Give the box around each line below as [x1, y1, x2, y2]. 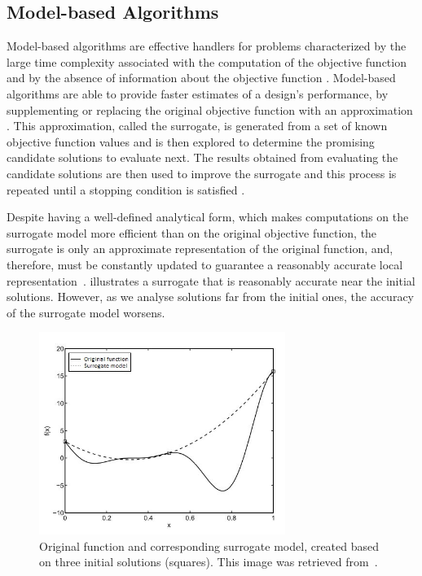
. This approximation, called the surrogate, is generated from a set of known [7, 117, 388, 134]
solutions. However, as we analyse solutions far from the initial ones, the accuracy [7, 288, 414, 305]
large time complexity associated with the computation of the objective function [7, 53, 407, 70]
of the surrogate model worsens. [7, 303, 165, 321]
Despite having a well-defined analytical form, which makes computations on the [7, 208, 409, 225]
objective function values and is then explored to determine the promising [7, 133, 375, 150]
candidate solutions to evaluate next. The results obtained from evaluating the [7, 149, 398, 166]
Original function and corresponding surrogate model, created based [39, 537, 380, 554]
